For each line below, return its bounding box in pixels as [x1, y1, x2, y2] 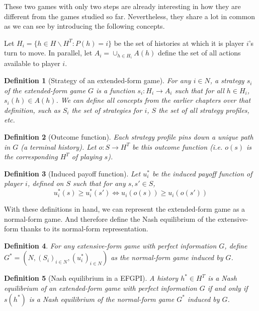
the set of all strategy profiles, [158, 104, 249, 115]
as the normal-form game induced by [111, 252, 223, 263]
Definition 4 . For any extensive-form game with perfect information [4, 240, 217, 251]
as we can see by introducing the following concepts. [4, 21, 165, 31]
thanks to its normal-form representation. [21, 223, 148, 234]
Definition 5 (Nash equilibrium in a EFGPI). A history [4, 273, 179, 283]
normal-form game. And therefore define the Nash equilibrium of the [4, 213, 216, 224]
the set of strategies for [71, 104, 142, 115]
